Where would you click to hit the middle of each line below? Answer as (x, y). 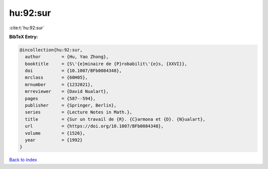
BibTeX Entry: (24, 37)
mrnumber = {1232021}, (59, 84)
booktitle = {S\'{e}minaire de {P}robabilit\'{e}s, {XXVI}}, (106, 64)
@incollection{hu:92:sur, (51, 50)
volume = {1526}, (55, 133)
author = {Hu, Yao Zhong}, (67, 57)
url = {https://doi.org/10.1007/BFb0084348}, (94, 126)
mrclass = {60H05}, (56, 78)
